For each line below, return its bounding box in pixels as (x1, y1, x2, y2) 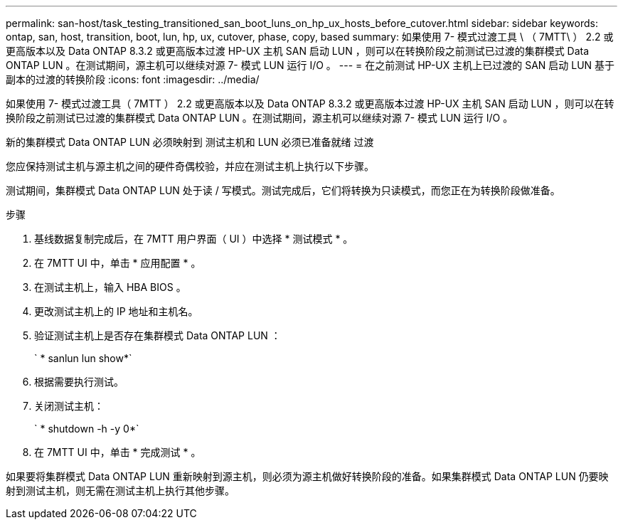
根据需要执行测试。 (34, 376, 124, 388)
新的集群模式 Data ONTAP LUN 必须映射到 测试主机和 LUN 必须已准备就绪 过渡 (6, 136, 374, 148)
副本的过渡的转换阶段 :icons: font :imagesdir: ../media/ (6, 73, 260, 85)
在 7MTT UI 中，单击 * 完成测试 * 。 (34, 446, 201, 458)
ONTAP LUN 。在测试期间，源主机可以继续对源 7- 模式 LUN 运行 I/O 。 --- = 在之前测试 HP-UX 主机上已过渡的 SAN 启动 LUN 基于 (6, 59, 615, 71)
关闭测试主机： (34, 400, 104, 412)
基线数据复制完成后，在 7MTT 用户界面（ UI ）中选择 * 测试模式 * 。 (34, 233, 353, 245)
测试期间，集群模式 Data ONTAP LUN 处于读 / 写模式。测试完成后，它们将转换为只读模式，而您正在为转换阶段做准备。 (6, 184, 560, 196)
